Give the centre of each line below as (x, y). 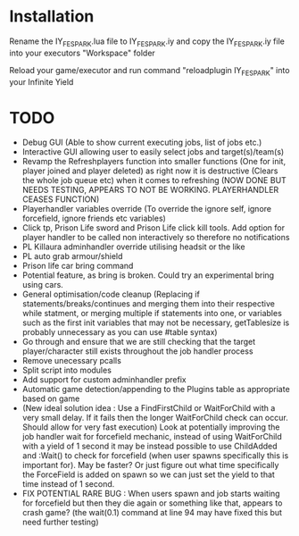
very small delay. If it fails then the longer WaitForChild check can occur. (155, 418)
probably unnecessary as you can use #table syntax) (120, 332)
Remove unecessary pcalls (72, 361)
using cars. (43, 285)
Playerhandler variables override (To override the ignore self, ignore (147, 209)
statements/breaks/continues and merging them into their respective (148, 304)
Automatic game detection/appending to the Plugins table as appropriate (156, 389)
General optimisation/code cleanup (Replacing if (111, 294)
